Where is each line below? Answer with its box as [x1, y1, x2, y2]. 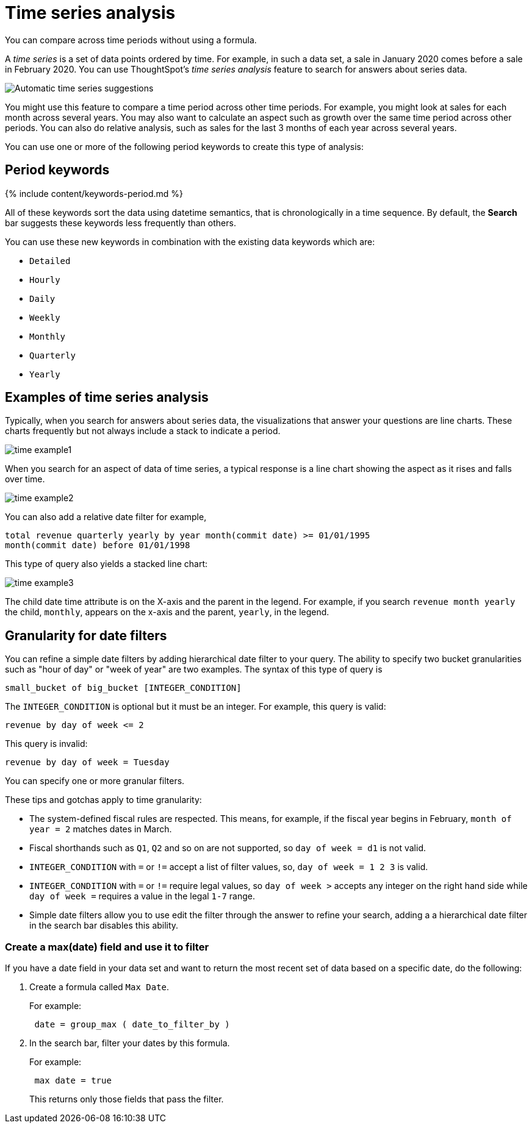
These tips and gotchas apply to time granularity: [5, 794, 202, 805]
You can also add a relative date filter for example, [5, 512, 207, 523]
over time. [5, 474, 45, 485]
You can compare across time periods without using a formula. [5, 34, 257, 45]
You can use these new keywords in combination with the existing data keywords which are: [5, 236, 375, 247]
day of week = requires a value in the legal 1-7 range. [29, 891, 256, 902]
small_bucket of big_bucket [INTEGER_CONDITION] [5, 683, 242, 693]
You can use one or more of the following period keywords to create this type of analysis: [5, 141, 364, 152]
